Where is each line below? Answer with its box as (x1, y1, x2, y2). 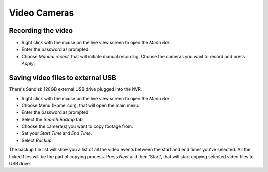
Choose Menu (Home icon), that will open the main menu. (21, 102, 140, 108)
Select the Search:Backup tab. (21, 116, 84, 122)
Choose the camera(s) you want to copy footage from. (21, 123, 134, 129)
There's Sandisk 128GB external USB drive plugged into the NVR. (9, 86, 142, 92)
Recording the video (9, 26, 73, 35)
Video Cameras (9, 7, 74, 18)
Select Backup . (21, 137, 53, 143)
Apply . (21, 60, 35, 67)
